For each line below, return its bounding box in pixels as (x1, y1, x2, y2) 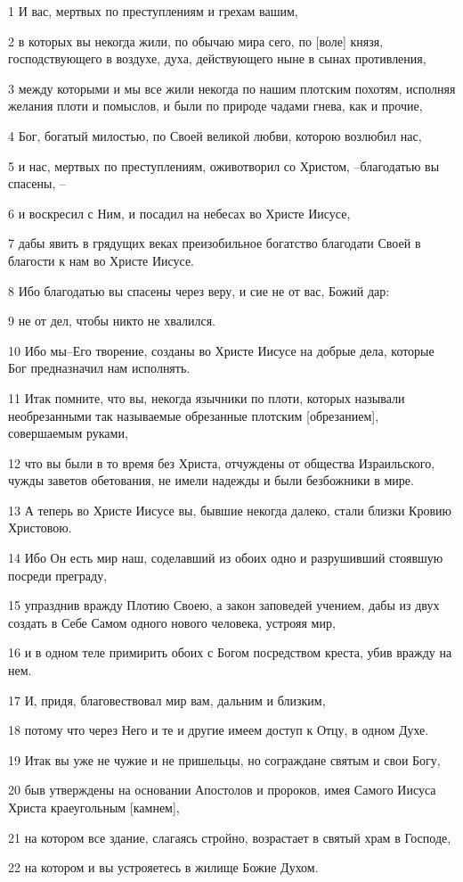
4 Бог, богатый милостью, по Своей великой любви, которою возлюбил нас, (8, 126, 422, 144)
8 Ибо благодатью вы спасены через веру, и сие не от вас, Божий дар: (8, 281, 390, 300)
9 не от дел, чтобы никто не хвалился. (8, 311, 216, 330)
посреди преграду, (8, 565, 108, 584)
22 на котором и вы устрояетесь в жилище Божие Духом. (8, 858, 319, 877)
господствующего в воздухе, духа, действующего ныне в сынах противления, (8, 49, 426, 68)
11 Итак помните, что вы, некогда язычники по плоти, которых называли (8, 388, 405, 407)
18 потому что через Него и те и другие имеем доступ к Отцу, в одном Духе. (8, 721, 429, 739)
